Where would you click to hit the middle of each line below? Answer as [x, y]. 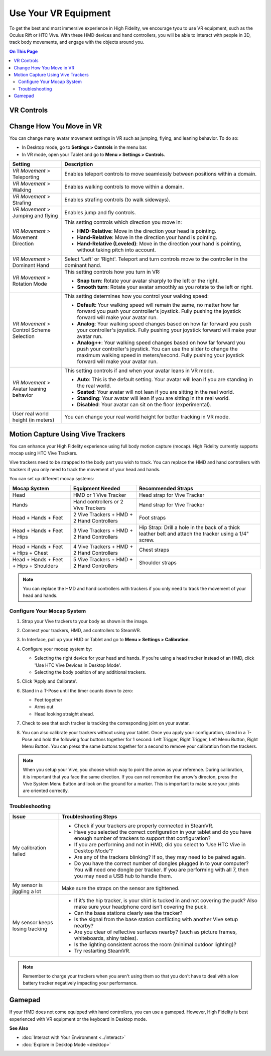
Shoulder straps [158, 562]
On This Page [24, 51]
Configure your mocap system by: [57, 649]
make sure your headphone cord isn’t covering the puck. [141, 907]
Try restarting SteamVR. [102, 950]
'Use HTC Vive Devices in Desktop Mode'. [78, 665]
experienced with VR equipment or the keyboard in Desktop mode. [78, 1019]
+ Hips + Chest [30, 553]
